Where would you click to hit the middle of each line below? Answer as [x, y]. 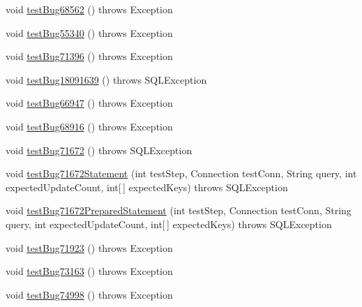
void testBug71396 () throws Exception [89, 56]
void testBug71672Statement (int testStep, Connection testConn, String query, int [181, 173]
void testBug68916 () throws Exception [89, 126]
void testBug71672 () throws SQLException [99, 150]
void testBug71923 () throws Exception [89, 247]
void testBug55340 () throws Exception [89, 32]
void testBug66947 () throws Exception [89, 103]
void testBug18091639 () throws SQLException [106, 79]
